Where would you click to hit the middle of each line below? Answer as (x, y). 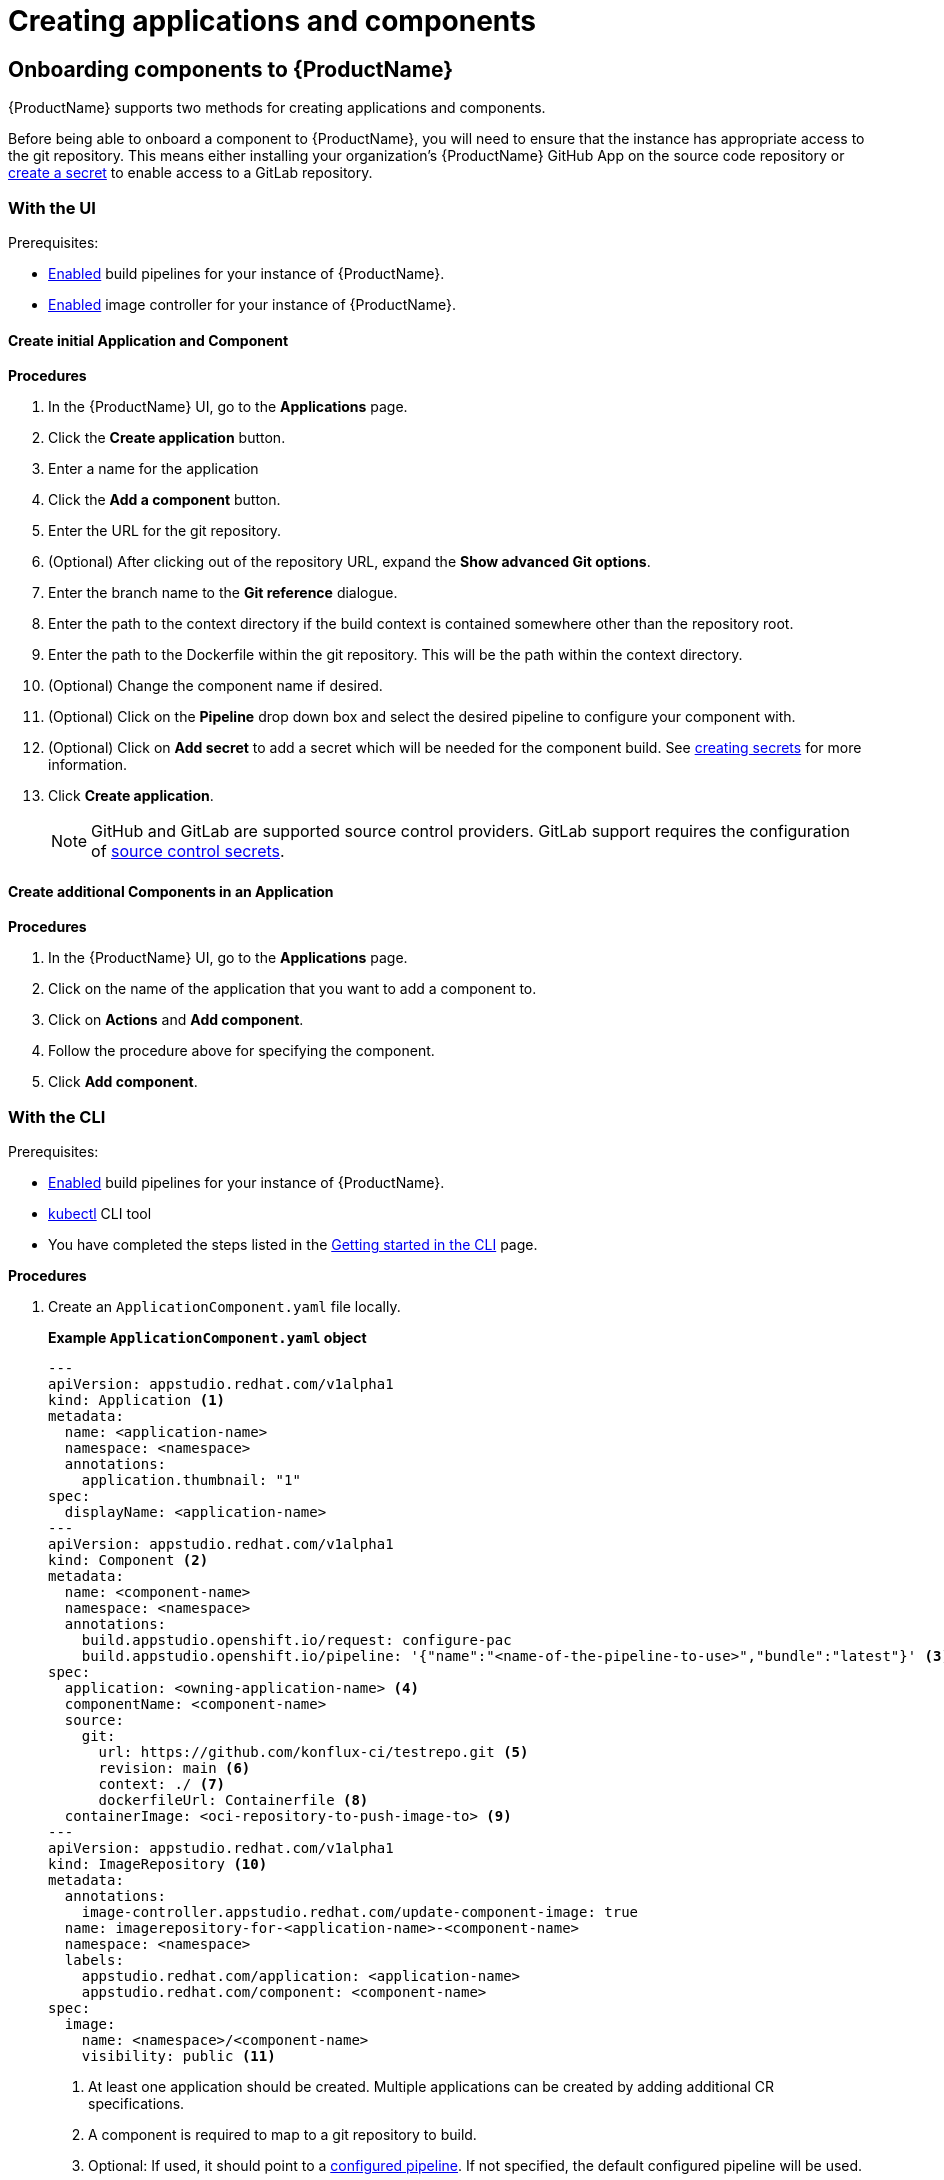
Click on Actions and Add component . (176, 1020)
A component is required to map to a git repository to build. (282, 2135)
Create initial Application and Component (148, 340)
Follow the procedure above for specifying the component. (241, 1051)
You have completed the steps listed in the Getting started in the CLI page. (293, 1245)
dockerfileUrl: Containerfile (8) (233, 1800)
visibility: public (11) (178, 2056)
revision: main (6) (174, 1768)
